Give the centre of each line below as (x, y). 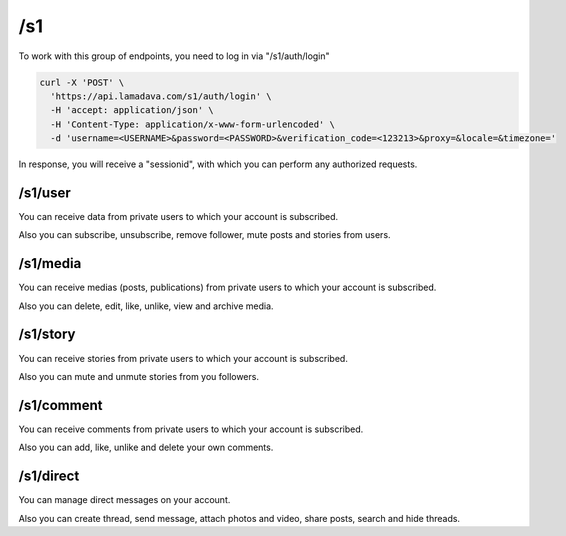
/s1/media (50, 263)
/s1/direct (49, 476)
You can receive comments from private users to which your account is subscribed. (191, 429)
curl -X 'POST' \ (82, 82)
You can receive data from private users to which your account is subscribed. (178, 216)
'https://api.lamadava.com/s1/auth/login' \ (161, 96)
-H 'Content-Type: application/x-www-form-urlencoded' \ (192, 124)
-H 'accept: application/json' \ (132, 110)
